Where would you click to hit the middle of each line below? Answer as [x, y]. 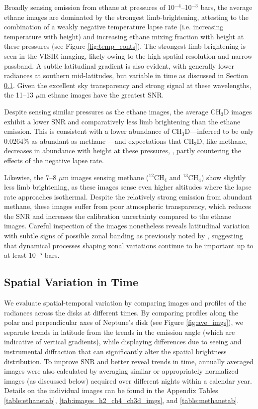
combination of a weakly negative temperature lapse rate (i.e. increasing [114, 27]
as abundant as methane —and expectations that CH [113, 141]
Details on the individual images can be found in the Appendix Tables [111, 390]
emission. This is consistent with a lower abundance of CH [93, 131]
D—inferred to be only [219, 131]
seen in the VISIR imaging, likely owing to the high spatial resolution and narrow [128, 55]
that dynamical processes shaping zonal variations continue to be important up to [129, 245]
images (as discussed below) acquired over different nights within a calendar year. [128, 380]
